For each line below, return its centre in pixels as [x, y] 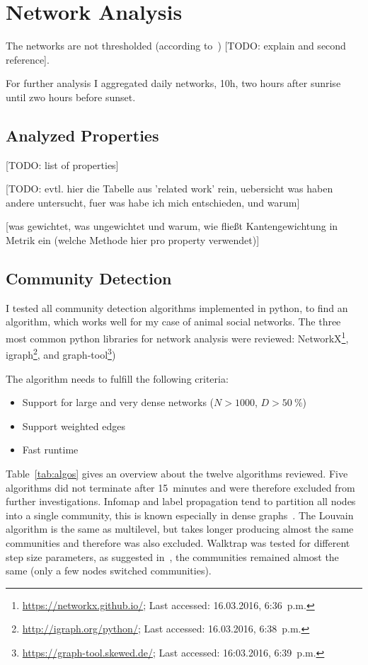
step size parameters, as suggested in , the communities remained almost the [172, 556]
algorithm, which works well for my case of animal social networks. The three [173, 322]
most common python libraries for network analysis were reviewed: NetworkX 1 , [177, 337]
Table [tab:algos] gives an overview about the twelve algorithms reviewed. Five [177, 473]
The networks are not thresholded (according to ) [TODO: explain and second [176, 46]
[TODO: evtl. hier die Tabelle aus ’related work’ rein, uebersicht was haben [169, 189]
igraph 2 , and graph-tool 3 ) [61, 353]
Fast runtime [50, 450]
